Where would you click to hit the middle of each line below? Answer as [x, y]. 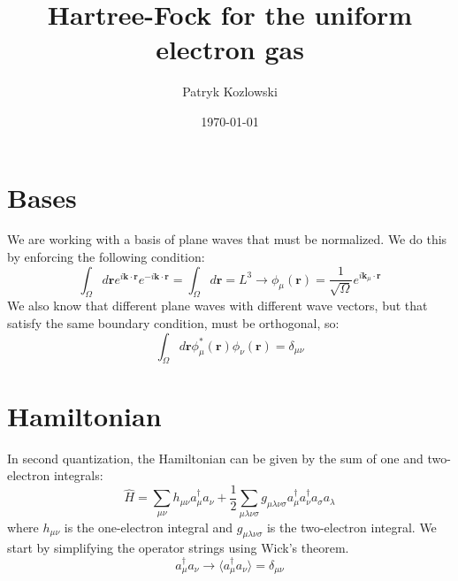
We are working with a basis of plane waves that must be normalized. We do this [227, 239]
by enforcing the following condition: [106, 257]
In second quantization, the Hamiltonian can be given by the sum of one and [215, 458]
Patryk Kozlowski [230, 92]
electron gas [230, 49]
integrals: [78, 475]
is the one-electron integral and [149, 527]
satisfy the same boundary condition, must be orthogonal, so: [173, 323]
